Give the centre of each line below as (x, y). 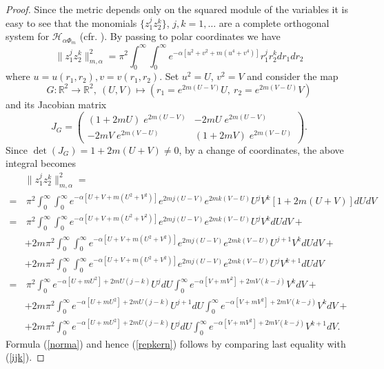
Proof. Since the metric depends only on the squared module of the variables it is (177, 9)
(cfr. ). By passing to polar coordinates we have (180, 36)
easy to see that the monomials (71, 22)
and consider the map (293, 76)
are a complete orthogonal (274, 22)
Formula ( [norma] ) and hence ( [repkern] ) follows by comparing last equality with (176, 343)
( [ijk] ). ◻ (25, 357)
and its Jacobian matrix (56, 104)
